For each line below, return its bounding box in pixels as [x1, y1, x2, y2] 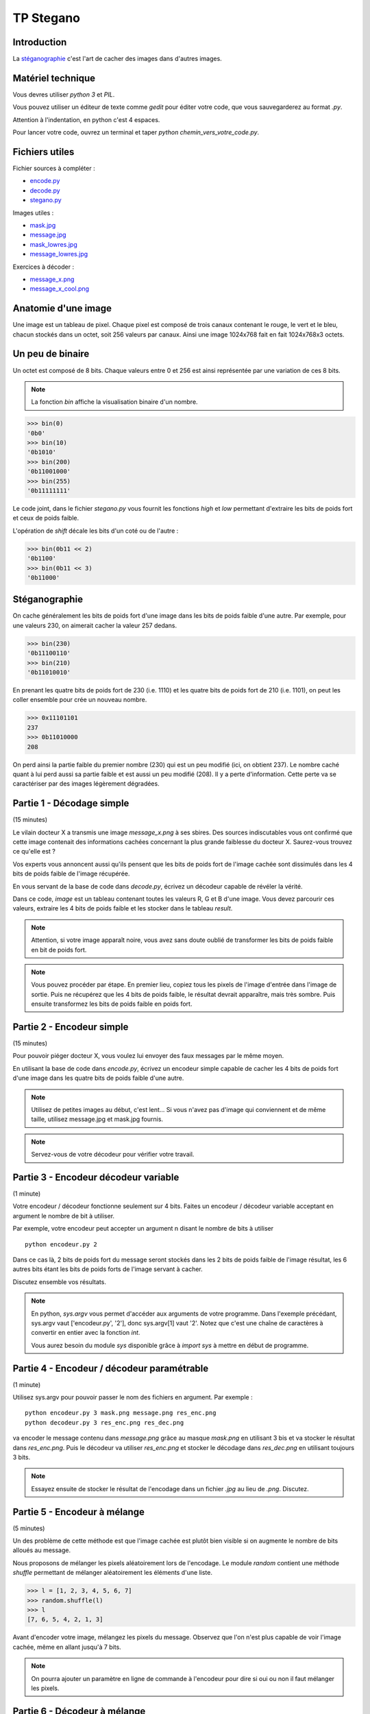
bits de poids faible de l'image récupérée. [12, 869, 130, 878]
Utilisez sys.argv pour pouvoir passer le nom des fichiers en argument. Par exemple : [12, 1393, 253, 1401]
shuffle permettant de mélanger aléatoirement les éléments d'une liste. [12, 1569, 212, 1577]
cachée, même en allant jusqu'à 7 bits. [12, 1643, 121, 1651]
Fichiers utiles [12, 146, 75, 158]
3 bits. [12, 1453, 31, 1461]
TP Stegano [12, 10, 81, 25]
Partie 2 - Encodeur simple [12, 1021, 129, 1033]
